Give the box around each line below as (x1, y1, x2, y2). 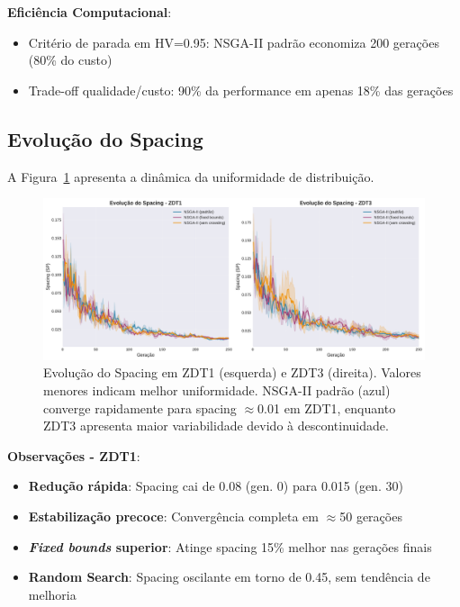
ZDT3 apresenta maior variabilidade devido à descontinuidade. (43, 416, 389, 435)
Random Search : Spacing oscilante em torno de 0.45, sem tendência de (28, 567, 430, 586)
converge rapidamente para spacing (43, 398, 237, 417)
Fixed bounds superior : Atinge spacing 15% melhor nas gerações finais (28, 537, 432, 556)
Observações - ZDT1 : (7, 446, 140, 465)
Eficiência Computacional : (7, 3, 172, 21)
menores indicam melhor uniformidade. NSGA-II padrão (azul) (43, 381, 391, 400)
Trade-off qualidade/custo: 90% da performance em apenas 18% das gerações (28, 80, 454, 99)
